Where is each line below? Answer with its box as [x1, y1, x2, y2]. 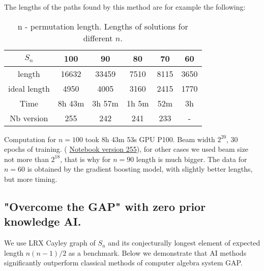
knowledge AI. [4, 213, 81, 229]
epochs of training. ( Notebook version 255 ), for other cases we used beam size [4, 144, 249, 154]
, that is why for [60, 153, 111, 164]
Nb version [10, 112, 48, 124]
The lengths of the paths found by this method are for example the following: [4, 2, 246, 12]
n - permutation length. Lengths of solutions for [17, 20, 188, 32]
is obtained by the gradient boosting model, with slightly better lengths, [27, 164, 253, 174]
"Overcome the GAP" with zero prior [4, 198, 206, 214]
